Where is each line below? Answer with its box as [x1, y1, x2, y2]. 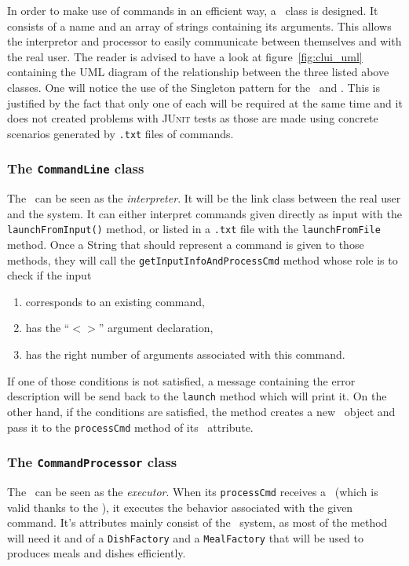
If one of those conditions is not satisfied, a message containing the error [7, 372, 356, 389]
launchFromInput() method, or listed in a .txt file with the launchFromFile [7, 221, 381, 237]
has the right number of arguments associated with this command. [25, 346, 345, 363]
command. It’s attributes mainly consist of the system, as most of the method [7, 514, 388, 531]
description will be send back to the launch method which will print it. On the [7, 388, 387, 404]
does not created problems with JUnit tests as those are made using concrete [7, 110, 378, 126]
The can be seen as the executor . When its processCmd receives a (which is [7, 483, 378, 499]
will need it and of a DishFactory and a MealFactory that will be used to [7, 529, 363, 546]
